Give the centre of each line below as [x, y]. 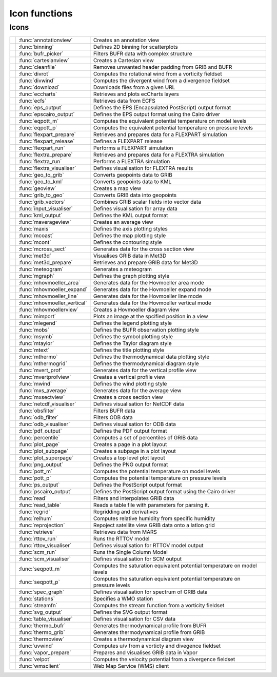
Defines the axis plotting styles [130, 229]
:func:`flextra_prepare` [46, 155]
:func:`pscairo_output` [45, 492]
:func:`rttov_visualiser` [45, 546]
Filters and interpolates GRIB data [134, 498]
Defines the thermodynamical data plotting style [151, 357]
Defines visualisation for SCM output [137, 559]
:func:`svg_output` [41, 612]
